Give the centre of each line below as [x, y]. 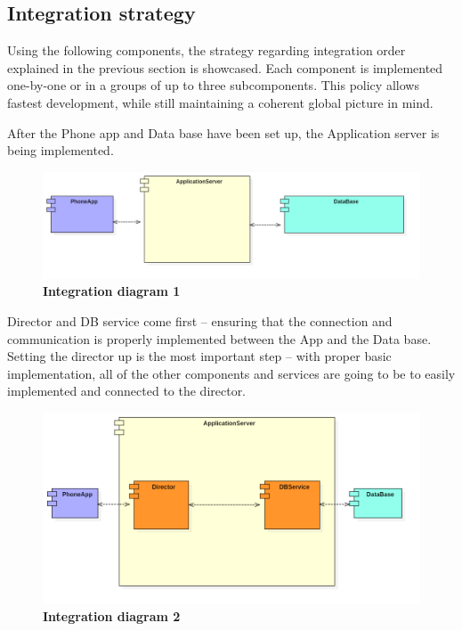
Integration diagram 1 [112, 291]
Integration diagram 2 [112, 616]
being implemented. [61, 150]
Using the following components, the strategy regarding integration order [207, 50]
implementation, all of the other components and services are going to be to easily [231, 373]
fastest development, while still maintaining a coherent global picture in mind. [220, 102]
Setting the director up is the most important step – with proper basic [199, 356]
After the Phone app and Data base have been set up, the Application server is [223, 132]
